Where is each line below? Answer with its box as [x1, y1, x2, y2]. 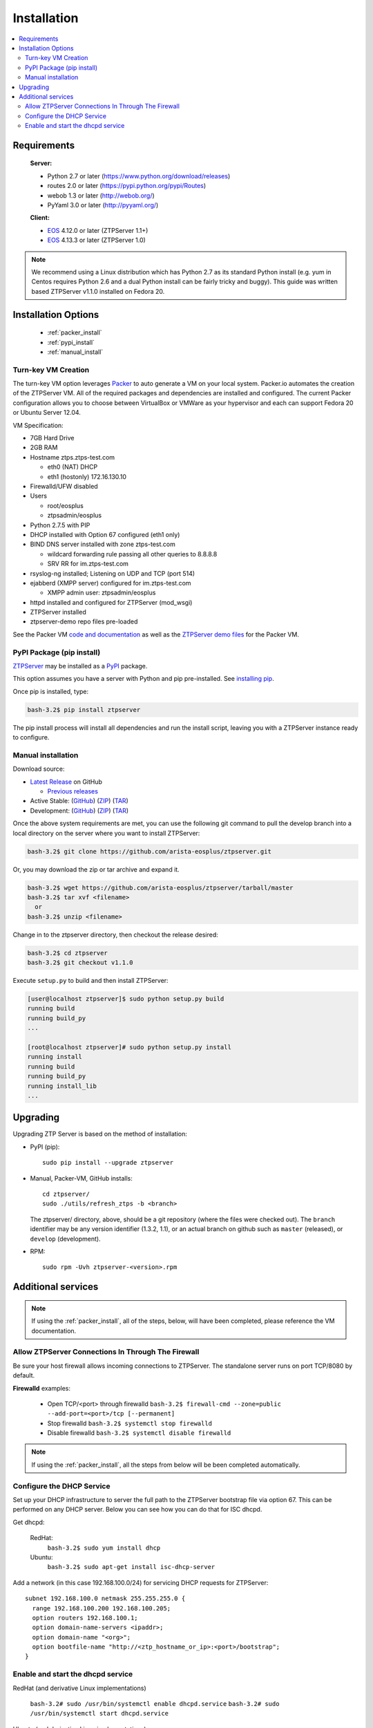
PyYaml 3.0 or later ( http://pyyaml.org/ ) [47, 201, 159, 209]
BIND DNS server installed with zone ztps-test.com [30, 540, 176, 549]
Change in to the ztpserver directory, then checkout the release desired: [12, 930, 219, 939]
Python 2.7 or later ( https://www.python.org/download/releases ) [47, 171, 231, 180]
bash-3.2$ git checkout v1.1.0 [27, 959, 134, 967]
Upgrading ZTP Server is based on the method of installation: [12, 1130, 188, 1138]
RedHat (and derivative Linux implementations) [12, 1684, 146, 1692]
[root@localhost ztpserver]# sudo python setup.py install [27, 1044, 231, 1051]
